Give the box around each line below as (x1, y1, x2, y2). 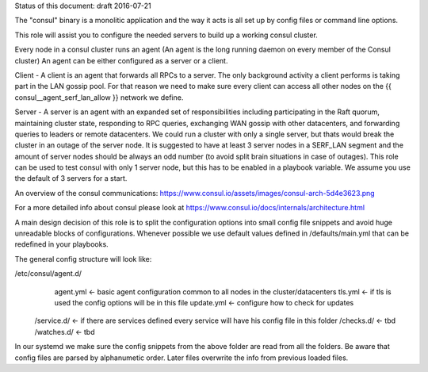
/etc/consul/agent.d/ (14, 269, 82, 278)
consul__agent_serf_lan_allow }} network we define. (14, 92, 184, 102)
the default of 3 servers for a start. (14, 174, 128, 183)
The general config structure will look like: (14, 254, 152, 263)
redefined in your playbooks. (14, 240, 109, 249)
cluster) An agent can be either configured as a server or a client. (14, 56, 228, 65)
